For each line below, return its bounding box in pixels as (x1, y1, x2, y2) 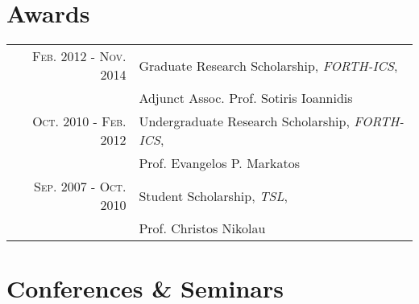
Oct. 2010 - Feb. (32, 112, 127, 131)
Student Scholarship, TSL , (139, 186, 288, 205)
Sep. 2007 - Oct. (34, 177, 127, 196)
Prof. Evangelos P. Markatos (139, 154, 301, 173)
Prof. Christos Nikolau (139, 219, 266, 238)
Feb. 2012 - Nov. (31, 47, 127, 66)
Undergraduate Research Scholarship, (139, 112, 350, 131)
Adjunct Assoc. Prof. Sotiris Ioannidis (139, 88, 353, 108)
